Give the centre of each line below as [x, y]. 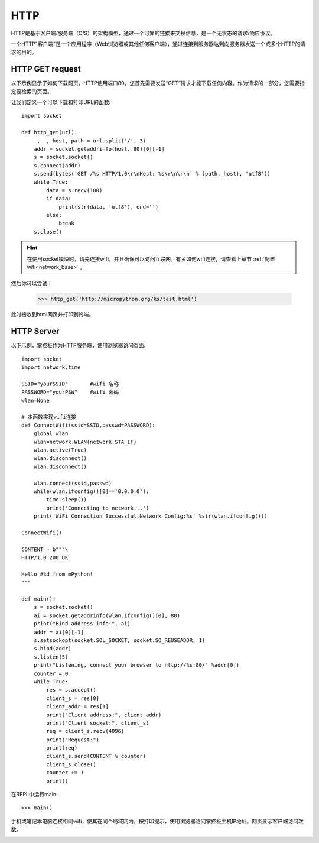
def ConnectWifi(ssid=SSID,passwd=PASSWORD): [89, 425]
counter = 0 [51, 673]
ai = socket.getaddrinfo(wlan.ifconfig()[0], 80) [107, 615]
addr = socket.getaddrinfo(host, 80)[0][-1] [99, 149]
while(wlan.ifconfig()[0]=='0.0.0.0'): [91, 491]
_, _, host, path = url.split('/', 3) [90, 141]
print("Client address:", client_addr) [104, 715]
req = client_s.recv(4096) [85, 731]
